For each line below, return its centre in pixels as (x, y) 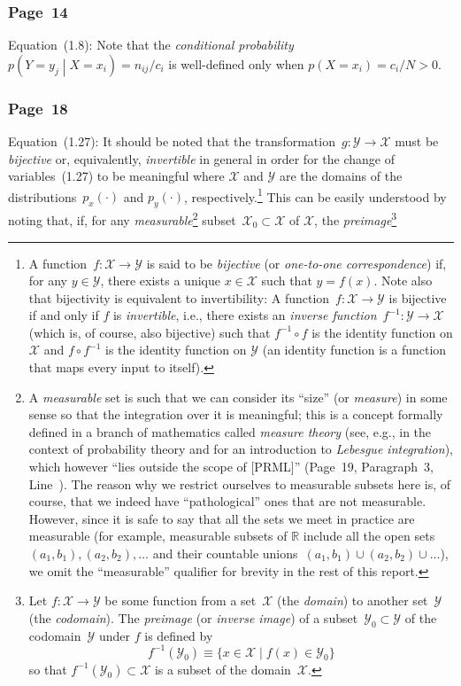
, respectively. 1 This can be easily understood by (315, 195)
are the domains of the (341, 176)
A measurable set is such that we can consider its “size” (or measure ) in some (238, 397)
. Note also (403, 281)
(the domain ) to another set (353, 600)
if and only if (64, 315)
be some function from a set (181, 600)
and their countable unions (225, 553)
